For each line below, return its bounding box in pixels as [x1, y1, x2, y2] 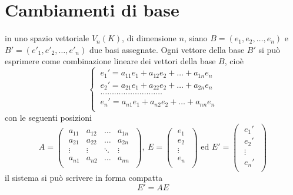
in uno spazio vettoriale [5, 32, 89, 44]
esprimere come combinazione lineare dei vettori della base [5, 55, 216, 67]
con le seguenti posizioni [5, 111, 92, 123]
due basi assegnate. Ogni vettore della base [89, 43, 245, 55]
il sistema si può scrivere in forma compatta [5, 171, 163, 184]
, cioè [224, 55, 244, 67]
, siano [184, 32, 208, 44]
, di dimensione [122, 32, 177, 44]
